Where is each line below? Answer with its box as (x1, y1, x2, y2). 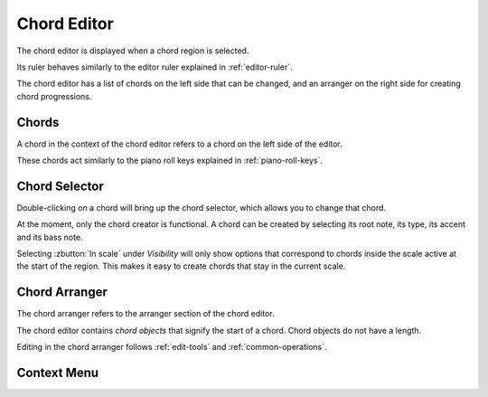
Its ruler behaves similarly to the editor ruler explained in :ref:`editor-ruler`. (16, 61, 293, 72)
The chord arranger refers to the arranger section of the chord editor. (16, 308, 275, 319)
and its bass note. (16, 232, 83, 242)
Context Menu (16, 364, 99, 380)
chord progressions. (16, 90, 92, 101)
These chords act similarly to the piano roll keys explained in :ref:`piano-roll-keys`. (16, 155, 324, 166)
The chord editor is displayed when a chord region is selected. (16, 45, 249, 56)
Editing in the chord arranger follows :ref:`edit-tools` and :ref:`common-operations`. (16, 342, 327, 353)
